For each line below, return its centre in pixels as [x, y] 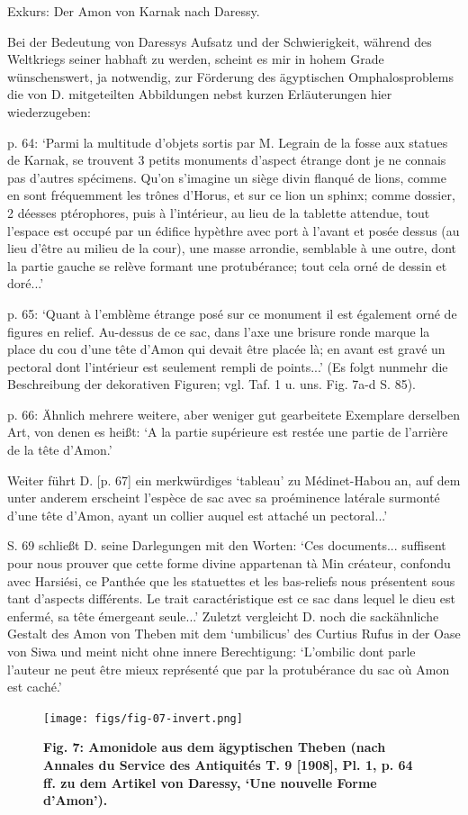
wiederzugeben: [49, 111]
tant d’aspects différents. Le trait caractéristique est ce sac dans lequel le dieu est [231, 598]
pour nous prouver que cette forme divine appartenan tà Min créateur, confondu [229, 563]
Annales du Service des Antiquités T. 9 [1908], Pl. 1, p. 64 [228, 765]
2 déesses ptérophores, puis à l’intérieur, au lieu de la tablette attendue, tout [219, 212]
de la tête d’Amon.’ [60, 450]
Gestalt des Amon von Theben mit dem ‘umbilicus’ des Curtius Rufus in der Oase [234, 634]
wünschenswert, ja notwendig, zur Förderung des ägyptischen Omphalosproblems [231, 76]
